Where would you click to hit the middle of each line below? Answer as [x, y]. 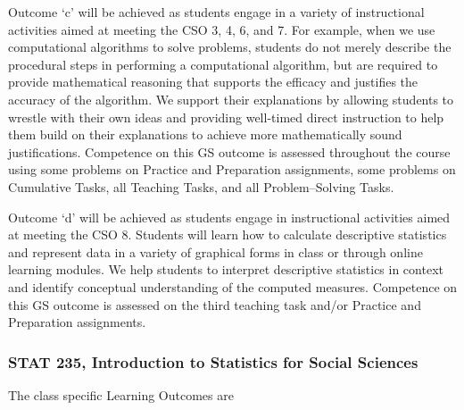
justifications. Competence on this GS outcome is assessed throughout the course [229, 151]
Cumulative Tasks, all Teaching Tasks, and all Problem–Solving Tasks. [201, 186]
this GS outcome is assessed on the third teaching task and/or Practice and [215, 304]
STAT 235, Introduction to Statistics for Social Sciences [213, 361]
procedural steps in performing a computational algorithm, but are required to [223, 64]
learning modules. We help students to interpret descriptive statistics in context [226, 269]
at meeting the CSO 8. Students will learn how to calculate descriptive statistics [228, 234]
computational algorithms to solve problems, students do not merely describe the [230, 47]
